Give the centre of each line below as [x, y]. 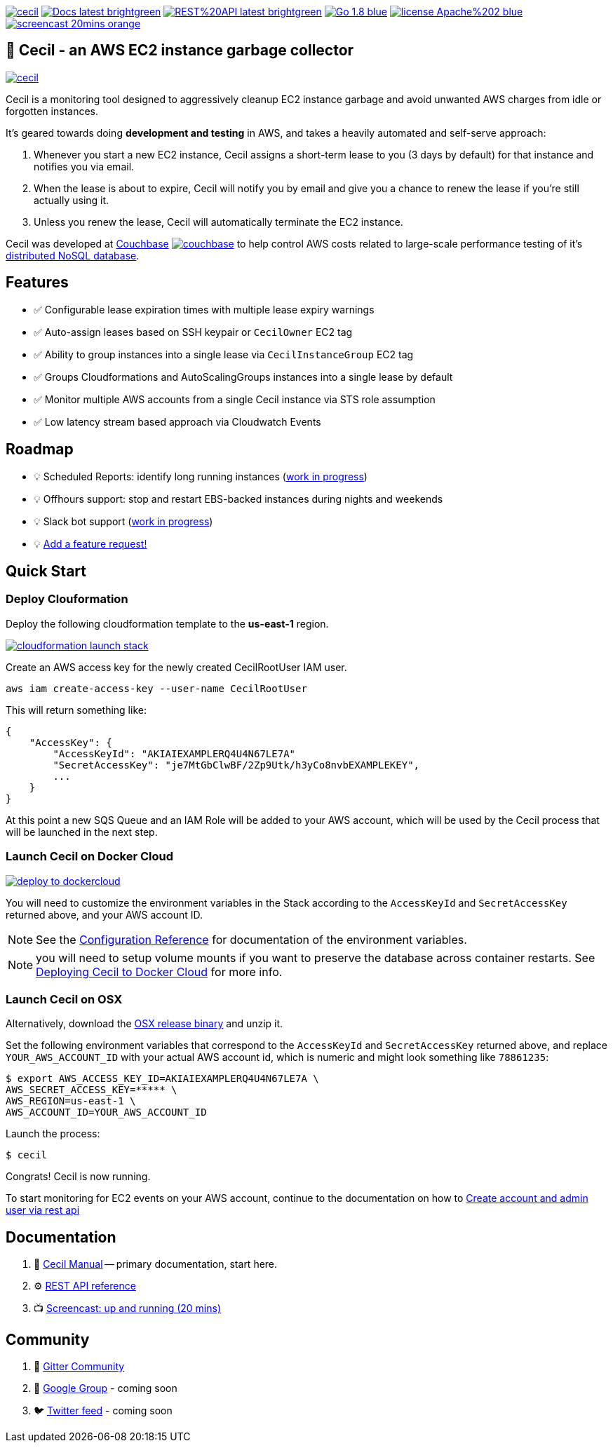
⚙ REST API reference [85, 1286]
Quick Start [46, 571]
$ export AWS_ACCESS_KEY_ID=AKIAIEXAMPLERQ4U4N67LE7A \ [162, 1079]
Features [37, 283]
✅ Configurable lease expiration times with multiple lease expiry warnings [204, 309]
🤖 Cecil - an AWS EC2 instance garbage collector [180, 50]
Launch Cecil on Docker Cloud [90, 857]
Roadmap [40, 449]
